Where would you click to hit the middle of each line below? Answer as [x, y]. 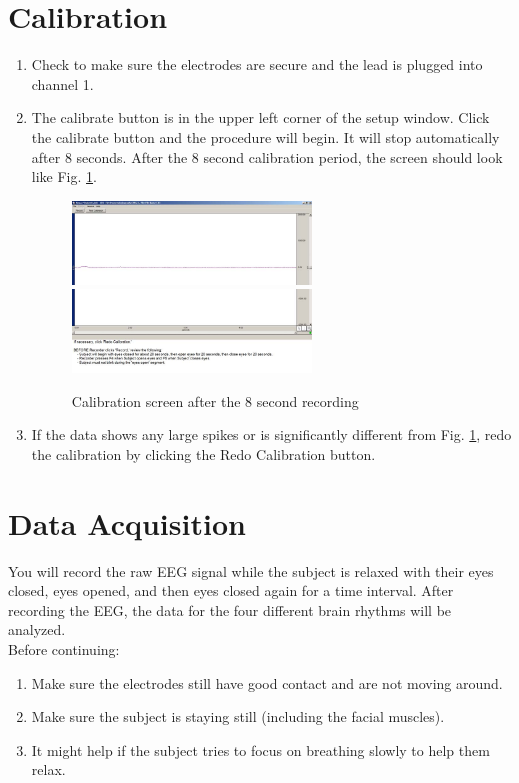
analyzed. [37, 629]
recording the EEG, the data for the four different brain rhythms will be [230, 609]
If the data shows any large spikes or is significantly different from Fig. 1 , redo [271, 434]
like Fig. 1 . [64, 176]
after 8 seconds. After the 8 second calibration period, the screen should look [267, 156]
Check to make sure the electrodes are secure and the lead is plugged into [257, 64]
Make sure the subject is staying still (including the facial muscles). [238, 716]
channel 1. [62, 83]
